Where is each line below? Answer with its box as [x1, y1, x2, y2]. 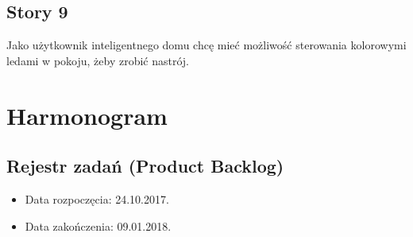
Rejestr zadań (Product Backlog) [6, 153, 284, 178]
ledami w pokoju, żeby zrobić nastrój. [6, 52, 190, 68]
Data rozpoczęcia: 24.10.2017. [25, 190, 169, 207]
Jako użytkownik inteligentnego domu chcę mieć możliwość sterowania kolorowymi [6, 37, 407, 53]
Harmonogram [6, 99, 168, 131]
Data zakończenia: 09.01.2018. [25, 217, 172, 234]
